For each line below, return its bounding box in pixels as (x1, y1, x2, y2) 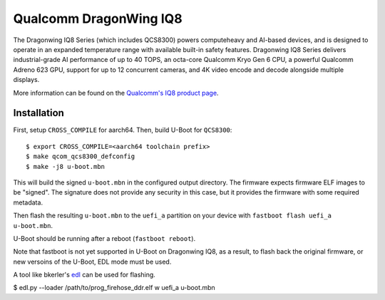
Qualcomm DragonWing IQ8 (13, 11, 183, 26)
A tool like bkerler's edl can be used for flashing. (13, 271, 156, 279)
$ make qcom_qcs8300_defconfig (26, 152, 135, 160)
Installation (13, 107, 64, 119)
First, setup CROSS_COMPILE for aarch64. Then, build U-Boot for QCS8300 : (13, 125, 232, 135)
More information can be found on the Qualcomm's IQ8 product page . (13, 88, 219, 97)
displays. (13, 76, 40, 84)
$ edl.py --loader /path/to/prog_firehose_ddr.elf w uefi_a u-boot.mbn (13, 284, 215, 292)
